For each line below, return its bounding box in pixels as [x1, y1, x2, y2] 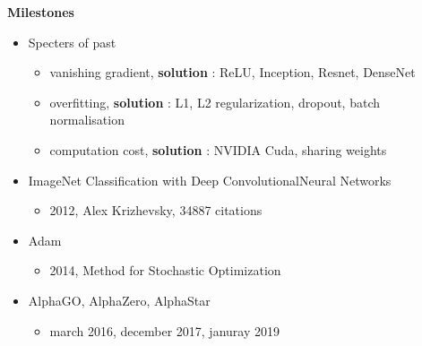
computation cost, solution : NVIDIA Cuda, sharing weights [49, 140, 387, 159]
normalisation [49, 110, 125, 129]
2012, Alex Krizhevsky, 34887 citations [49, 201, 263, 220]
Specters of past [28, 32, 116, 51]
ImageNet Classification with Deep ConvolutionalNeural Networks [28, 170, 392, 189]
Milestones [7, 3, 74, 21]
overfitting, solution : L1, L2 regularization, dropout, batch [49, 92, 381, 111]
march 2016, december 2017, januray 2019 [49, 321, 280, 340]
